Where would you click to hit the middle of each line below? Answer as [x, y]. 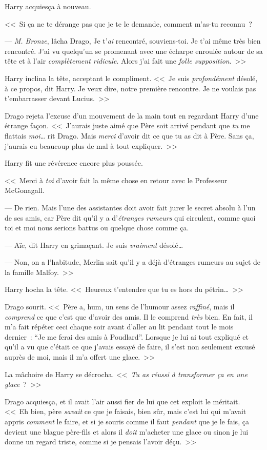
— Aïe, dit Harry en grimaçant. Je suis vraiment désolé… [94, 244]
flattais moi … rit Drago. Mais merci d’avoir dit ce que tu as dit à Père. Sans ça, [129, 135]
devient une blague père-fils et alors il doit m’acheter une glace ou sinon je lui [127, 431]
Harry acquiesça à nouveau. [48, 6]
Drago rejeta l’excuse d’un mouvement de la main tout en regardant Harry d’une [132, 115]
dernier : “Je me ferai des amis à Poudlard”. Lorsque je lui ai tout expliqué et [127, 336]
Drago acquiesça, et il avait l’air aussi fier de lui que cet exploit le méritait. [122, 401]
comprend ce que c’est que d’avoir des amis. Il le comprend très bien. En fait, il [129, 316]
